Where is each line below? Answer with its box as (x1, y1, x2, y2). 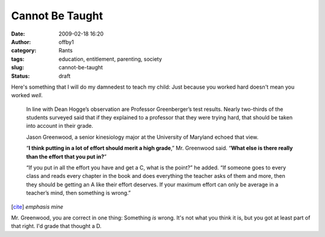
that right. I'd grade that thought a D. (11, 223, 102, 230)
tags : (11, 55, 25, 63)
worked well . (11, 92, 43, 99)
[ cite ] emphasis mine (11, 203, 63, 210)
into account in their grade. (26, 122, 93, 130)
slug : (11, 64, 24, 71)
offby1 (58, 38, 75, 45)
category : (11, 47, 37, 54)
